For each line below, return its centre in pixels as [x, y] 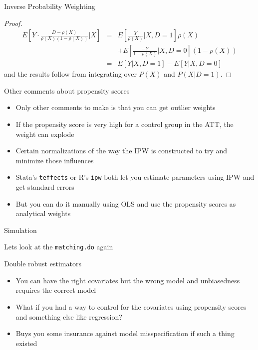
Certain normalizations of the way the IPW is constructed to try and [122, 151]
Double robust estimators [43, 264]
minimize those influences [55, 160]
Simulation [20, 230]
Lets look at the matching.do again [59, 247]
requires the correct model [56, 290]
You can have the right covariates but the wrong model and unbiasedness [128, 280]
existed [26, 343]
